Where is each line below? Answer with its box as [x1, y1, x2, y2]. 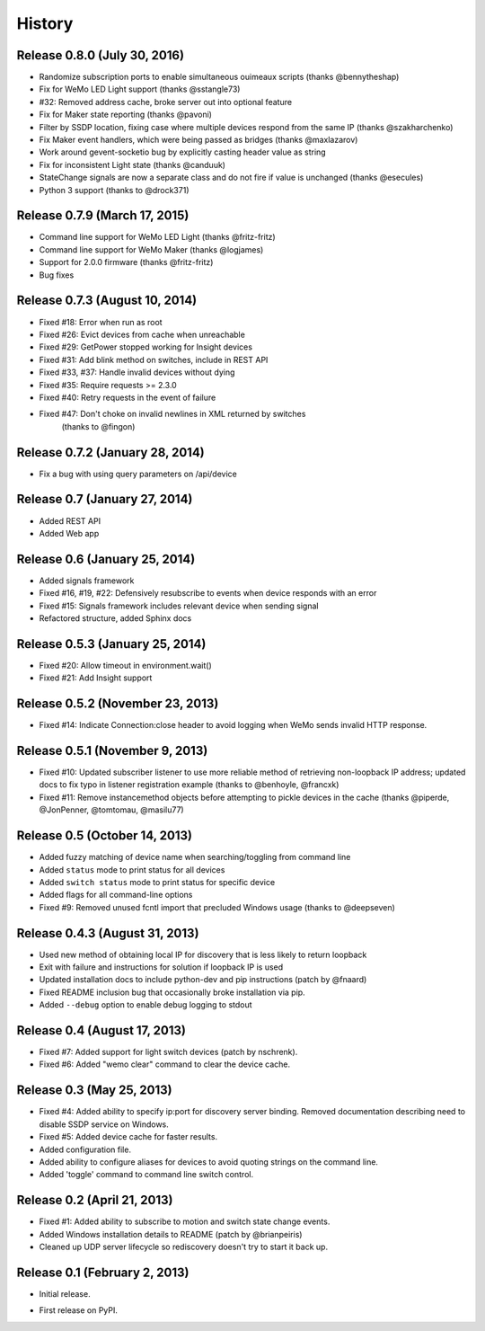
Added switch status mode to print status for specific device [39, 876, 276, 887]
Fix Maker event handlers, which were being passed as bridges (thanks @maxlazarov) [39, 135, 358, 146]
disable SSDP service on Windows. [39, 1119, 170, 1130]
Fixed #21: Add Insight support [39, 672, 153, 683]
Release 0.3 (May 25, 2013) [16, 1083, 172, 1098]
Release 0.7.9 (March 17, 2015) [16, 208, 190, 224]
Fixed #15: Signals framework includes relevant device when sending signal [39, 600, 319, 611]
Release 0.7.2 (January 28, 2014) [16, 445, 206, 460]
